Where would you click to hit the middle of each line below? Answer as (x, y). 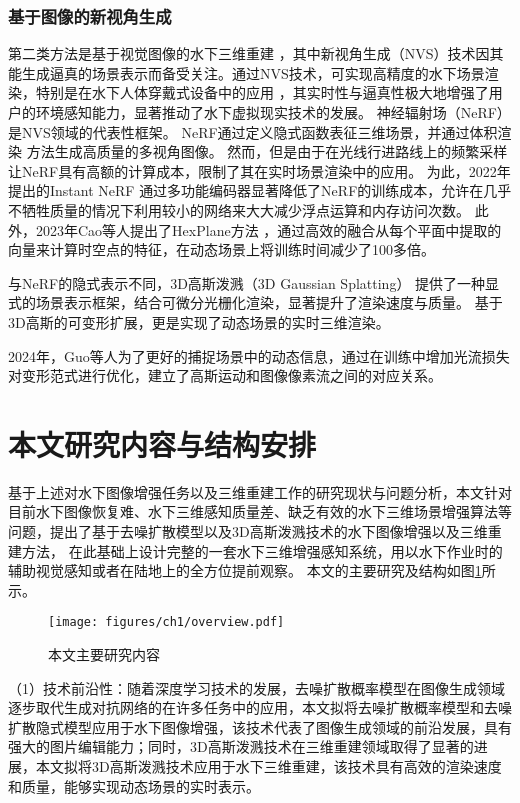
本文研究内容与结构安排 (162, 443)
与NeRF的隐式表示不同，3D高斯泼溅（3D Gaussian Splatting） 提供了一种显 (254, 282)
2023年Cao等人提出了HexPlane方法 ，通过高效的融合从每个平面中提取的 (268, 229)
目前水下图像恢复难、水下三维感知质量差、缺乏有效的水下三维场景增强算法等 (260, 511)
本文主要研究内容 (104, 654)
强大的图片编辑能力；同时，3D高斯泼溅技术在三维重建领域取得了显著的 (241, 746)
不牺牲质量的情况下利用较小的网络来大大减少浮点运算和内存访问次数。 (239, 209)
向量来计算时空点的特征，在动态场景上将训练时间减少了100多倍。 (221, 249)
